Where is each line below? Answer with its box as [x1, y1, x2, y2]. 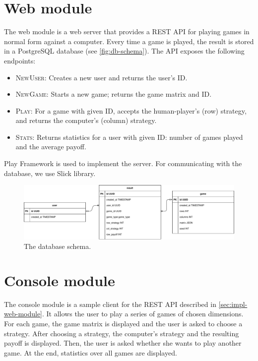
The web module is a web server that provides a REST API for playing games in [4, 26, 250, 37]
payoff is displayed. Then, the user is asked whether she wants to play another [4, 338, 242, 348]
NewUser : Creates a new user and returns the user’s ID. [15, 72, 188, 82]
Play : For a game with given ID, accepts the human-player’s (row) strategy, [15, 105, 247, 116]
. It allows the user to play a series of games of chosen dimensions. [42, 308, 244, 319]
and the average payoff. [15, 141, 86, 152]
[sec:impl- [218, 299, 248, 309]
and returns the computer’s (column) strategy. [15, 115, 157, 125]
